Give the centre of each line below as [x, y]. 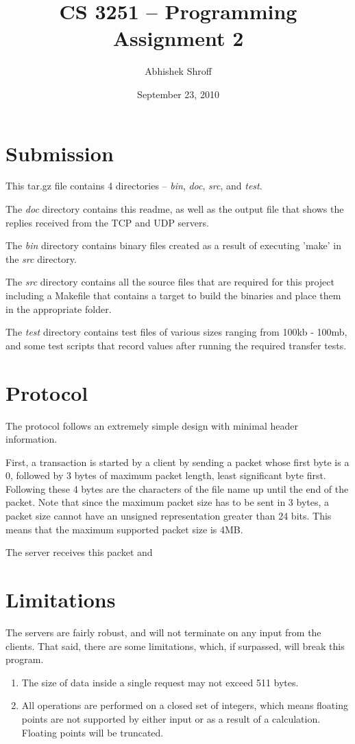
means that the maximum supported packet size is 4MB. [124, 529]
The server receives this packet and [79, 552]
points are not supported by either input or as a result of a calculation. [171, 718]
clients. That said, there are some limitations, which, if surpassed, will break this [175, 646]
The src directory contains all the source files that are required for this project [170, 282]
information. [32, 439]
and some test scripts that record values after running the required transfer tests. [176, 345]
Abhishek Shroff [178, 71]
